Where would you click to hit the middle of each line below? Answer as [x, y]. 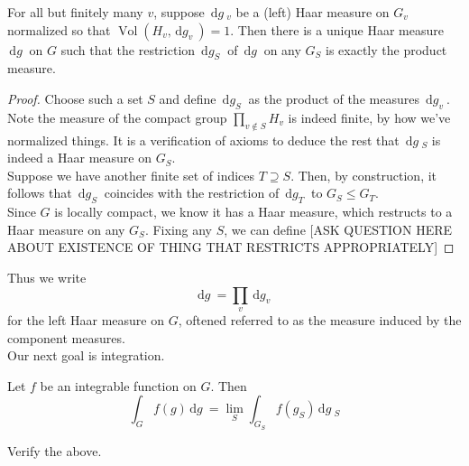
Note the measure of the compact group [117, 117]
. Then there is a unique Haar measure [337, 29]
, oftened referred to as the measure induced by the [320, 319]
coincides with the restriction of [192, 193]
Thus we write [47, 277]
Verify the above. [55, 450]
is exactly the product [386, 49]
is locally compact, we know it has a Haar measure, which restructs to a [253, 212]
